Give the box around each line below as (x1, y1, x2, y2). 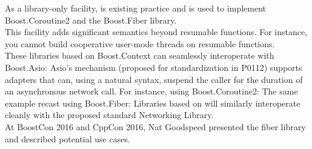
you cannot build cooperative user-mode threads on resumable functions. (5, 37, 275, 50)
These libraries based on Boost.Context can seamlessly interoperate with (5, 49, 274, 62)
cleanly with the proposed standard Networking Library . (5, 108, 214, 121)
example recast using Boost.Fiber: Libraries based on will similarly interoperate (5, 96, 300, 109)
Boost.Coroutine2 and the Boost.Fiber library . (5, 13, 177, 26)
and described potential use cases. (5, 132, 130, 145)
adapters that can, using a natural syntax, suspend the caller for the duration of (5, 73, 303, 85)
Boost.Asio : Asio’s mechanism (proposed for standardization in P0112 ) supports (5, 61, 302, 73)
